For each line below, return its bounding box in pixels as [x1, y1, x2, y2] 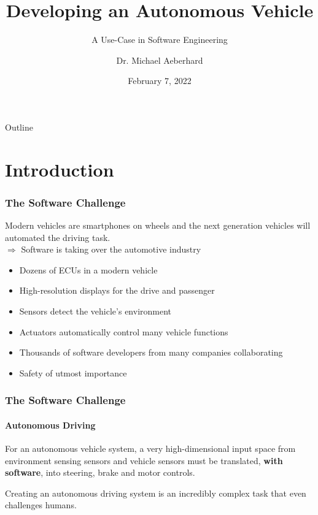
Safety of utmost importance [19, 366, 127, 379]
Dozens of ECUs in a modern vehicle [19, 263, 158, 276]
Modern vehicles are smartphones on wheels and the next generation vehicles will [5, 219, 311, 232]
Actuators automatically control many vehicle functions [19, 325, 228, 338]
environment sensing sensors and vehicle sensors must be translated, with [5, 454, 283, 467]
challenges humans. [5, 498, 77, 511]
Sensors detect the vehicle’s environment [19, 305, 172, 318]
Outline [5, 120, 33, 133]
